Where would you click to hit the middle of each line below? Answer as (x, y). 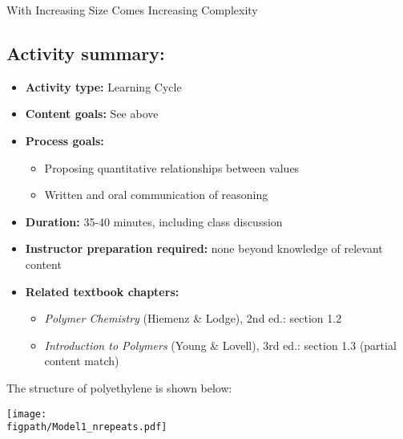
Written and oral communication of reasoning (156, 195)
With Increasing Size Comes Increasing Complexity (132, 10)
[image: (27, 414)
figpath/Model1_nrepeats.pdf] (87, 427)
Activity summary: (86, 53)
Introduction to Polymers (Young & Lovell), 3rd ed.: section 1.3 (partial (220, 345)
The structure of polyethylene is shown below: (119, 387)
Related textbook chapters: (102, 291)
